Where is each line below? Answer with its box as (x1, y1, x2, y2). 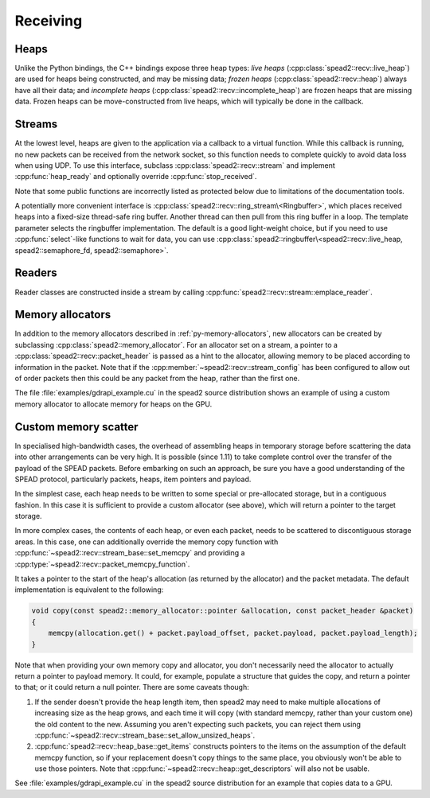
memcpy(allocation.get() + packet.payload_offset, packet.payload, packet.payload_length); (48, 629, 418, 638)
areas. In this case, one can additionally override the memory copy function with (14, 537, 279, 547)
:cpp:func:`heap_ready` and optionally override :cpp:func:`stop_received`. (14, 172, 257, 181)
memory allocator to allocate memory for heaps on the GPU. (14, 399, 213, 409)
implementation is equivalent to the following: (14, 585, 164, 594)
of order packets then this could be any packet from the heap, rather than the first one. (14, 374, 300, 383)
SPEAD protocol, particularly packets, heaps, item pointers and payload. (14, 474, 252, 484)
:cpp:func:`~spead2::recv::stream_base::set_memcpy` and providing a (14, 548, 245, 558)
